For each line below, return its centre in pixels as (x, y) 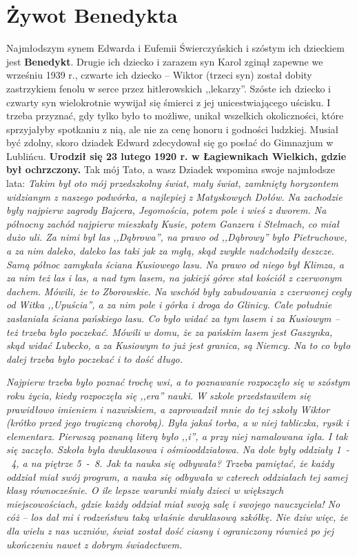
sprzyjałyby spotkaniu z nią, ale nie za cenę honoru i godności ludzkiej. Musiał (173, 129)
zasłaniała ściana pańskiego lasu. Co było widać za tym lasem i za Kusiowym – (173, 318)
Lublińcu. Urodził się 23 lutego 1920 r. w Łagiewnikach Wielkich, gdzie (176, 156)
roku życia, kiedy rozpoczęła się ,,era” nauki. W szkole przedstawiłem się (159, 395)
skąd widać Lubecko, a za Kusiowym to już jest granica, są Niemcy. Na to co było (178, 345)
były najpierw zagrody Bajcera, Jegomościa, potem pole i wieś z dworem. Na (166, 210)
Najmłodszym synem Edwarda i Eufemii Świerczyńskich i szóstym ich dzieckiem (175, 48)
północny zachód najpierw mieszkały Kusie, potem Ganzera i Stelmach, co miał (173, 223)
